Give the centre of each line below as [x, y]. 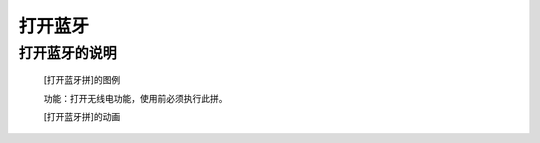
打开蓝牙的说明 [67, 53]
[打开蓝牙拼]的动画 [82, 116]
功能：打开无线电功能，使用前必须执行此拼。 [135, 98]
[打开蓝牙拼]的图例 [82, 80]
